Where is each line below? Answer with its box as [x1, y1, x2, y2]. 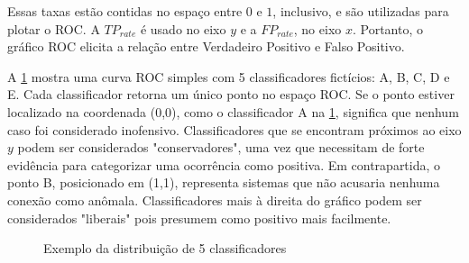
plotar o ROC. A [7, 19, 100, 38]
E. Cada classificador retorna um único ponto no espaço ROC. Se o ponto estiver [7, 85, 455, 104]
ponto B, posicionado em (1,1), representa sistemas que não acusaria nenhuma [7, 173, 440, 192]
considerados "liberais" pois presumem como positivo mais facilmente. [7, 208, 391, 227]
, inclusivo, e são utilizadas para [272, 2, 449, 20]
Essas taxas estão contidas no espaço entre [7, 2, 243, 20]
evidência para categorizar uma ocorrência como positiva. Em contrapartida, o [7, 155, 441, 174]
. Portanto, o [352, 19, 423, 38]
